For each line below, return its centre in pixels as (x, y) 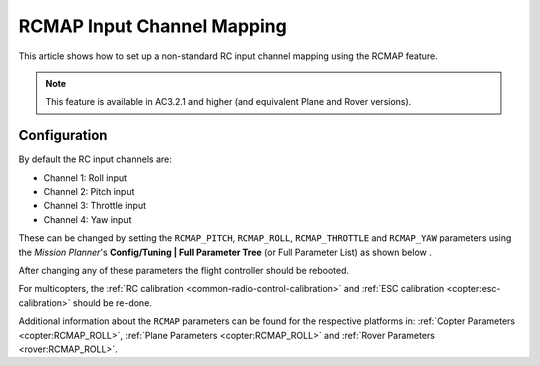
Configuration (63, 135)
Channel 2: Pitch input (89, 192)
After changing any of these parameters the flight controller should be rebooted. (184, 270)
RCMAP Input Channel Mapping (152, 26)
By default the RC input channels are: (95, 159)
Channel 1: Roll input (85, 177)
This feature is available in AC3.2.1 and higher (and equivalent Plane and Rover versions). (228, 102)
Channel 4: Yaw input (87, 219)
